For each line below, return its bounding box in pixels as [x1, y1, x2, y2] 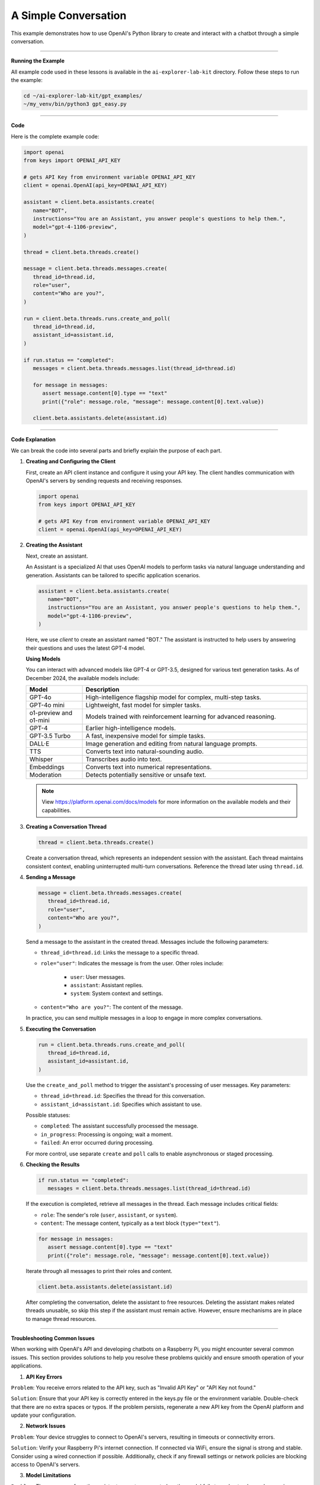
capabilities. [41, 807, 71, 814]
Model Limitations [25, 1472, 71, 1479]
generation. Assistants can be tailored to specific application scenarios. [25, 571, 201, 579]
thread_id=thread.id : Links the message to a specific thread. [40, 949, 199, 956]
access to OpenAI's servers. [11, 1461, 80, 1468]
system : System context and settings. [70, 990, 164, 997]
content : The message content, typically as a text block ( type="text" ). [40, 1219, 220, 1227]
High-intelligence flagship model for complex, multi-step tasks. [85, 693, 262, 702]
